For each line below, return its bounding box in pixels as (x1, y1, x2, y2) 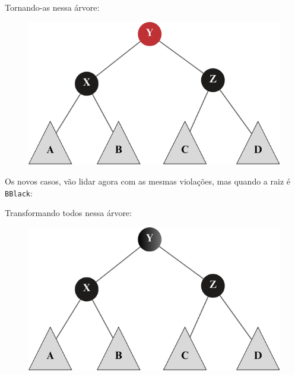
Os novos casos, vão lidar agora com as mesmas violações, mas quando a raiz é (5, 175, 290, 187)
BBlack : (5, 186, 33, 199)
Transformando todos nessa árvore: (5, 207, 132, 219)
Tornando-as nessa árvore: (5, 1, 100, 13)
